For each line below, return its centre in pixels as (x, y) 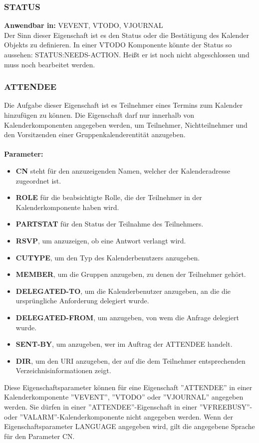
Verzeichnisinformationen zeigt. (63, 370)
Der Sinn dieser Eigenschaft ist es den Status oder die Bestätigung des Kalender (127, 35)
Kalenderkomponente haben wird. (67, 207)
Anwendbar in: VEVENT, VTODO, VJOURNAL (84, 25)
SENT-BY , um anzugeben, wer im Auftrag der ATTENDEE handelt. (124, 344)
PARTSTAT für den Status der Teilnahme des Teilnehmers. (110, 224)
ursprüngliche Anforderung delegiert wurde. (82, 301)
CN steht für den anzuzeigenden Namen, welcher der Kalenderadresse (123, 170)
